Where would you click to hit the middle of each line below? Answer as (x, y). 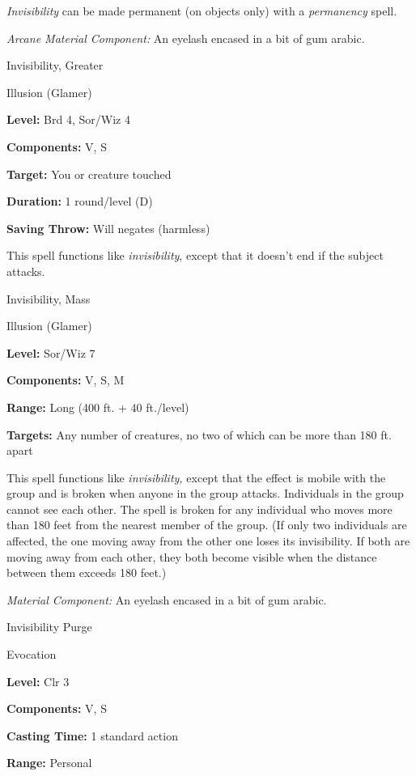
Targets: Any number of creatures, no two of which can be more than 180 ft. (199, 434)
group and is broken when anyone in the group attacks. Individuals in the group (205, 493)
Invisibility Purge (49, 627)
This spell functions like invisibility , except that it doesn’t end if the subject (195, 255)
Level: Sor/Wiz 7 (51, 352)
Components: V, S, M (66, 380)
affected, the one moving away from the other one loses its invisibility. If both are (208, 541)
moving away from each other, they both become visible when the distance (192, 556)
